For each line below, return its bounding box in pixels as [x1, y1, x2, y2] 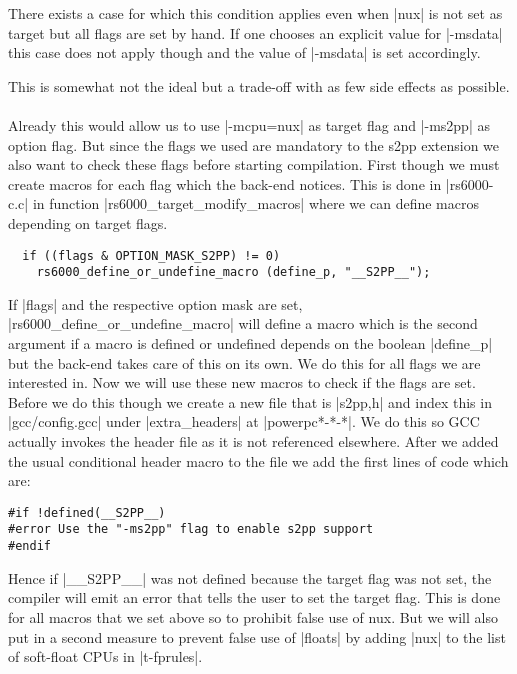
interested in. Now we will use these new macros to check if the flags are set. [8, 372, 476, 393]
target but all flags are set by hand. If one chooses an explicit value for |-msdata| [8, 22, 503, 43]
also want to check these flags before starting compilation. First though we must [8, 154, 500, 175]
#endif [8, 539, 51, 554]
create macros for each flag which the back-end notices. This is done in [8, 173, 442, 194]
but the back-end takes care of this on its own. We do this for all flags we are [8, 352, 481, 373]
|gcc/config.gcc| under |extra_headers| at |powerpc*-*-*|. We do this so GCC [8, 411, 480, 432]
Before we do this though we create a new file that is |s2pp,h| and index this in [8, 391, 492, 412]
